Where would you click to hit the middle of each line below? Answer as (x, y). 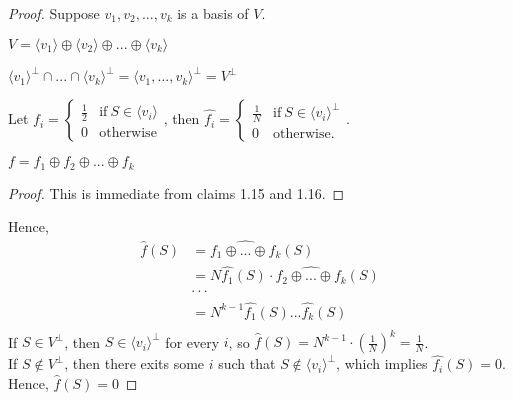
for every (192, 341)
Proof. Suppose (54, 13)
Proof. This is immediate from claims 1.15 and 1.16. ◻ (176, 192)
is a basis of (213, 13)
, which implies (382, 363)
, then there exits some (134, 363)
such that (247, 363)
